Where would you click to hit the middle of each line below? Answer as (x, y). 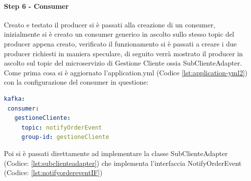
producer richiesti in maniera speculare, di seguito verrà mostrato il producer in (124, 53)
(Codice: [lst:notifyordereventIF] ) (53, 172)
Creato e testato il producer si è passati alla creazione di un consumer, (110, 24)
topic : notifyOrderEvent (62, 127)
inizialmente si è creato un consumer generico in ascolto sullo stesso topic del (119, 34)
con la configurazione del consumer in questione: (76, 82)
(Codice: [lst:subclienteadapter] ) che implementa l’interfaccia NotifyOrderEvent (123, 163)
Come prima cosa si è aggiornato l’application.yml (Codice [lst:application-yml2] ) (126, 72)
